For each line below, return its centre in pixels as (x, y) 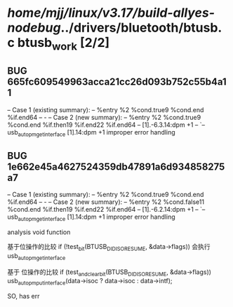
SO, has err (24, 296)
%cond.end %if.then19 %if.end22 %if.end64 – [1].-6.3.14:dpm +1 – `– (106, 125)
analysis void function (39, 232)
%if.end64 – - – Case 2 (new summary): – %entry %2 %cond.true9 (104, 117)
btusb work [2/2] (64, 44)
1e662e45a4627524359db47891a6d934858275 (116, 166)
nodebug (34, 28)
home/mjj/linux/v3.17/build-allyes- (111, 13)
